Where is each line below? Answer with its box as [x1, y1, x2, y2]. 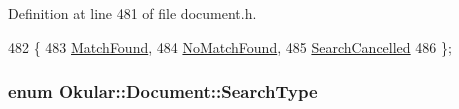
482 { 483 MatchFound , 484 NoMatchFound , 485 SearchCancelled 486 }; [8, 36, 452, 57]
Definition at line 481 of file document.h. [8, 3, 257, 23]
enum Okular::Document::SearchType [8, 79, 318, 104]
